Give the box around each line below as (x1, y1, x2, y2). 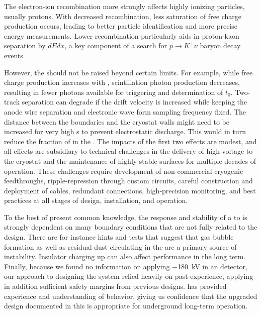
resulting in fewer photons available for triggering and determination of (4, 86, 223, 97)
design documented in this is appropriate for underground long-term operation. (4, 300, 248, 311)
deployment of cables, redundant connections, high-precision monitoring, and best (4, 185, 256, 195)
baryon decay (200, 40, 241, 51)
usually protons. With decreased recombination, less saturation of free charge (4, 11, 242, 21)
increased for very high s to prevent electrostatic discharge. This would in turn (4, 126, 246, 137)
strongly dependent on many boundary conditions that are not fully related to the (4, 222, 257, 232)
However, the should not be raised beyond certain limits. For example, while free (4, 67, 253, 77)
